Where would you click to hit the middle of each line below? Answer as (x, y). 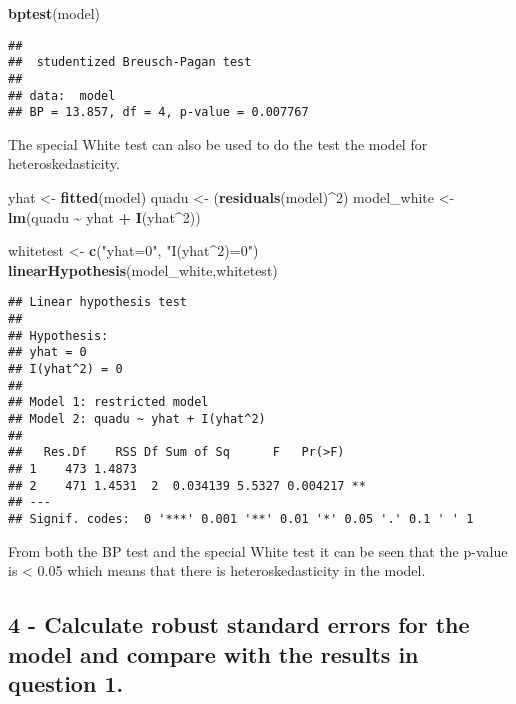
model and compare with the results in (213, 653)
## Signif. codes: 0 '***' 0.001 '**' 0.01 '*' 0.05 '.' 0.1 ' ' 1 (241, 518)
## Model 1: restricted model (108, 402)
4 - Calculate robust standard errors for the (239, 624)
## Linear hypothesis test (97, 302)
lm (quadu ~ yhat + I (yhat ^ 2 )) (104, 216)
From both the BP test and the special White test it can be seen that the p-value (258, 550)
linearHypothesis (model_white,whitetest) (143, 269)
